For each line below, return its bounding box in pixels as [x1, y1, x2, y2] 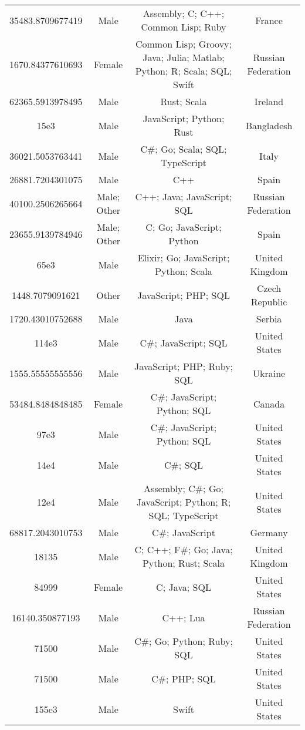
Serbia [256, 312, 282, 325]
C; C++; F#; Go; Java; [134, 543, 233, 556]
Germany [250, 526, 288, 539]
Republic [250, 295, 287, 308]
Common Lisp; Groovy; [135, 37, 232, 51]
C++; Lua [162, 610, 205, 624]
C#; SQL [164, 457, 203, 472]
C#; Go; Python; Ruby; [134, 634, 233, 648]
